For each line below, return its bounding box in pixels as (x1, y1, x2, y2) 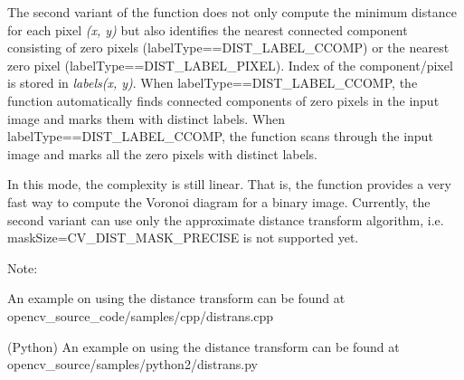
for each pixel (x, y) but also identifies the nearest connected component (7, 20, 408, 39)
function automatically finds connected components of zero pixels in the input (7, 90, 440, 109)
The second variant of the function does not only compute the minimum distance (7, 3, 457, 21)
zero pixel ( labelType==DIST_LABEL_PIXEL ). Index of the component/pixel (7, 55, 453, 74)
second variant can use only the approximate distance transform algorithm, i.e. (7, 210, 444, 229)
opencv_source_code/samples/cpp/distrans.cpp (7, 306, 274, 325)
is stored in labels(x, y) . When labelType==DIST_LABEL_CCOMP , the (7, 73, 418, 92)
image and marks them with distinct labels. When (7, 109, 286, 128)
